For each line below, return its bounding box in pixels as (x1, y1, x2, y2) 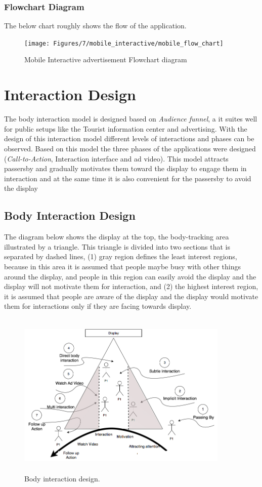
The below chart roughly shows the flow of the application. (4, 20, 187, 31)
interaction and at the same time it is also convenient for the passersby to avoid (4, 173, 251, 183)
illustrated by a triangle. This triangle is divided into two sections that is (4, 241, 231, 252)
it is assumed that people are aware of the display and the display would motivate (4, 291, 258, 301)
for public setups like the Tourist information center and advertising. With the (4, 123, 247, 134)
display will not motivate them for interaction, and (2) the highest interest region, (4, 281, 258, 292)
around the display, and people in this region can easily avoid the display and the (4, 271, 256, 281)
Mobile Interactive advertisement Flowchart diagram (24, 54, 187, 65)
